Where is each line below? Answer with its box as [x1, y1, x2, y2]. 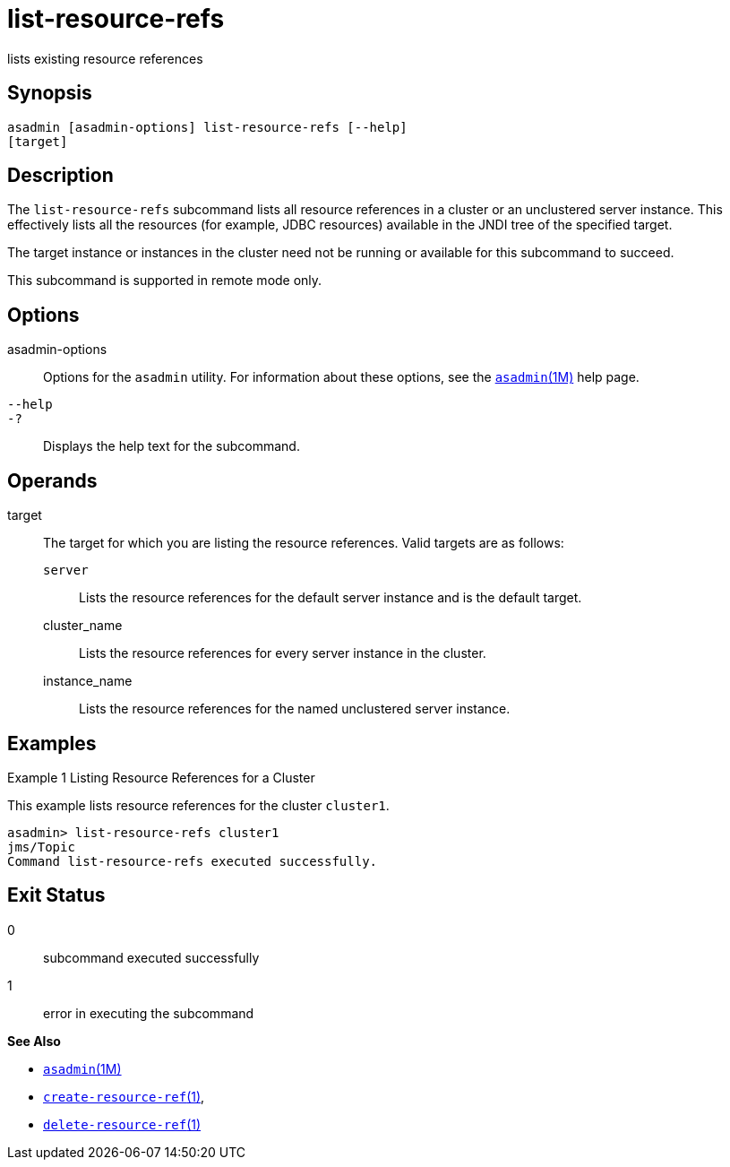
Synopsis [7, 82, 92, 105]
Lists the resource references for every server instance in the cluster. [79, 645, 486, 661]
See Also [7, 1033, 61, 1049]
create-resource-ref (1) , [43, 1088, 205, 1104]
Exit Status [7, 884, 106, 907]
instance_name [43, 673, 133, 689]
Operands [7, 469, 98, 492]
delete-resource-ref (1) [43, 1116, 202, 1132]
